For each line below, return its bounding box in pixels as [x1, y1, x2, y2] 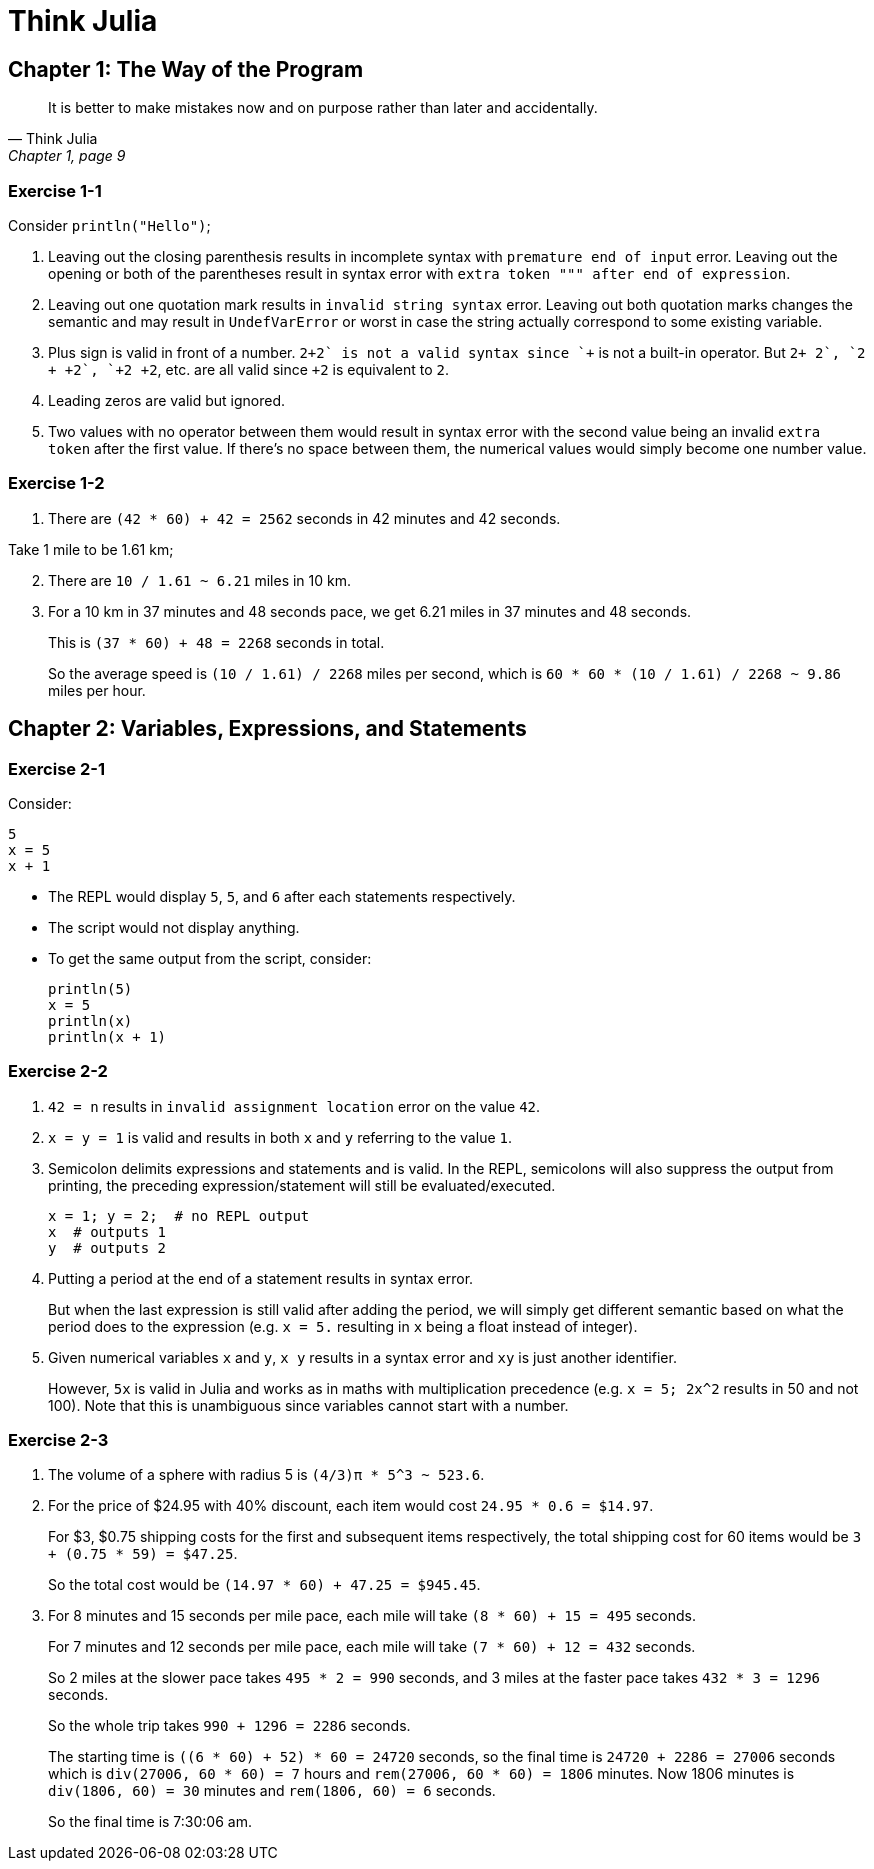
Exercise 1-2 [8, 473, 105, 494]
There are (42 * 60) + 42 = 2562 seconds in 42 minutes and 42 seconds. [48, 509, 561, 527]
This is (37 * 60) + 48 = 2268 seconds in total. [48, 633, 385, 651]
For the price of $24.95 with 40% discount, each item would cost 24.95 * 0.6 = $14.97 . [48, 1497, 654, 1515]
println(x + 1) [48, 1028, 167, 1045]
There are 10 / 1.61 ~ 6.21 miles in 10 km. [48, 571, 351, 589]
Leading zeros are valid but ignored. [48, 391, 286, 409]
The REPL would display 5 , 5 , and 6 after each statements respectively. [48, 887, 516, 905]
